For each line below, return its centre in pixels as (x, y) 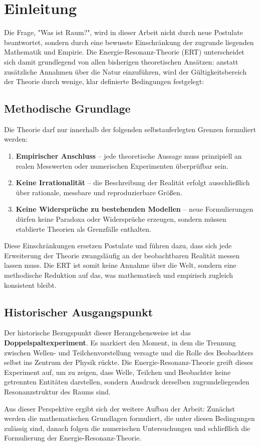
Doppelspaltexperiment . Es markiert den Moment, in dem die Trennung (120, 342)
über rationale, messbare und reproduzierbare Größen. (99, 192)
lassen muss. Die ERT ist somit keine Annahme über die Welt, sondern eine (120, 265)
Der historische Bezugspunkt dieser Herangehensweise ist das (97, 333)
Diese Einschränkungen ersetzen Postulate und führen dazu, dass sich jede (118, 246)
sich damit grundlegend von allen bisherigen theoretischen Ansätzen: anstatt (121, 61)
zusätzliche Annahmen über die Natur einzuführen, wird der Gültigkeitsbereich (125, 71)
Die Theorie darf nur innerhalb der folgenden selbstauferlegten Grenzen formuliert (130, 129)
